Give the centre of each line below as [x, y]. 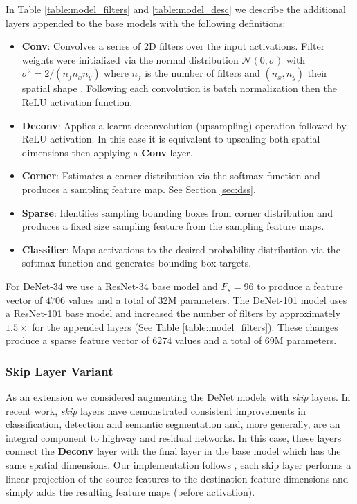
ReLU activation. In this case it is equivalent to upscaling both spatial [171, 139]
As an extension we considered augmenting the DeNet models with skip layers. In [178, 397]
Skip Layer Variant [59, 371]
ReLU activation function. [77, 101]
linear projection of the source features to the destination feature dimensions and [177, 478]
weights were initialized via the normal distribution [130, 59]
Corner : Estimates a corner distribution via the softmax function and [171, 175]
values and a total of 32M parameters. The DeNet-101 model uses [208, 299]
